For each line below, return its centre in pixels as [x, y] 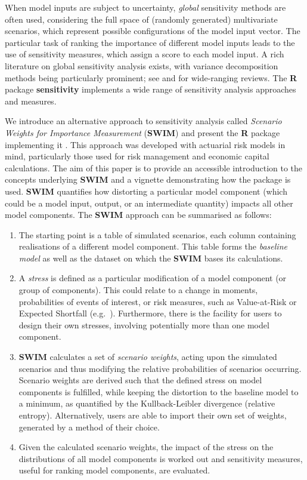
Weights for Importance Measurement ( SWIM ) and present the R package [142, 132]
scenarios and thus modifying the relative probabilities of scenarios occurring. [160, 368]
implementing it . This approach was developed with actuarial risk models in [145, 144]
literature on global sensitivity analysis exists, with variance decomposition [142, 65]
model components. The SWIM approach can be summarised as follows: [138, 215]
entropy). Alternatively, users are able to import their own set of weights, [153, 415]
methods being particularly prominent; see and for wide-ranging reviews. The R [151, 77]
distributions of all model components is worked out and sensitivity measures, [161, 458]
